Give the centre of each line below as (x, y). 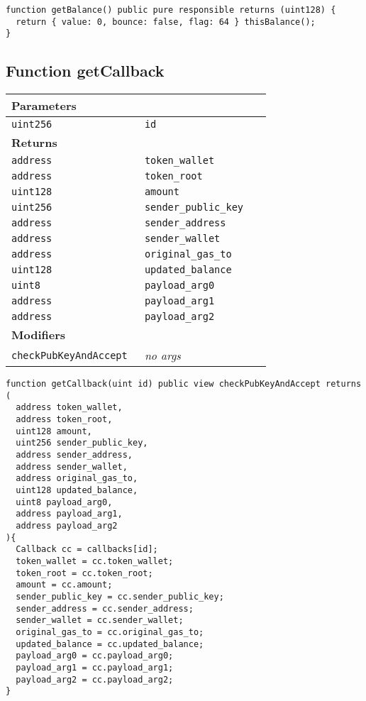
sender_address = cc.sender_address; (105, 608)
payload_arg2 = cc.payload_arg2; (95, 679)
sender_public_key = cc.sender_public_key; (120, 596)
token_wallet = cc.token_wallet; (95, 562)
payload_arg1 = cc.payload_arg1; (95, 667)
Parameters (44, 106)
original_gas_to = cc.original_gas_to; (110, 632)
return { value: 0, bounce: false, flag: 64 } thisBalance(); (166, 22)
